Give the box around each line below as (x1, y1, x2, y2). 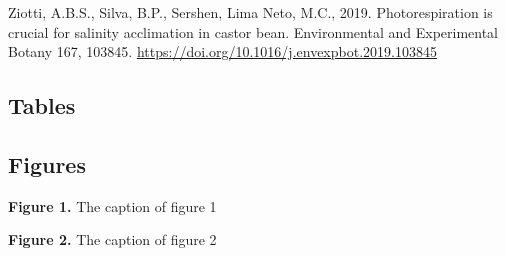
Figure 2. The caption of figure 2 (8, 229, 217, 250)
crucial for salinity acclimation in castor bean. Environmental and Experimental (8, 21, 499, 42)
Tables (8, 90, 76, 121)
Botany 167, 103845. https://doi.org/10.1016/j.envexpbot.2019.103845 (8, 41, 437, 62)
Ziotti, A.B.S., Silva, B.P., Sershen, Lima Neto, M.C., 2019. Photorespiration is (8, 2, 493, 22)
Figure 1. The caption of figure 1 (8, 195, 217, 216)
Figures (8, 148, 86, 179)
